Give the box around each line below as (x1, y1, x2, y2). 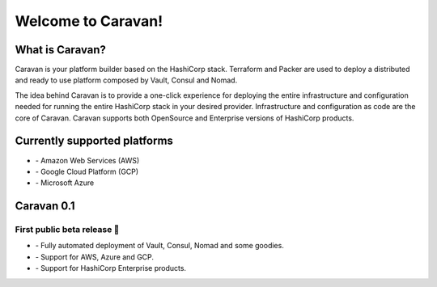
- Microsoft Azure (35, 178, 95, 188)
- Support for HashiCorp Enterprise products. (35, 264, 186, 273)
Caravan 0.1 (15, 199, 76, 213)
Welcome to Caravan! (15, 12, 163, 30)
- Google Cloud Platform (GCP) (35, 167, 139, 176)
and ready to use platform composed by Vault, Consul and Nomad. (15, 75, 238, 85)
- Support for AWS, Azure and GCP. (35, 251, 154, 262)
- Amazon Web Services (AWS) (35, 155, 140, 165)
